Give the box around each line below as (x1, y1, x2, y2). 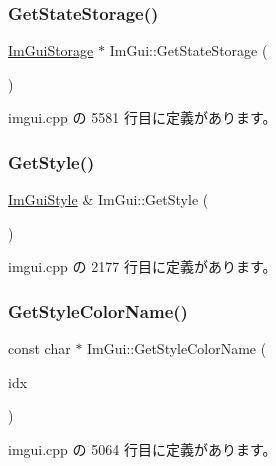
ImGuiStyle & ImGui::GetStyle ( (8, 189, 209, 210)
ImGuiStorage (8, 40, 94, 61)
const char (8, 338, 71, 359)
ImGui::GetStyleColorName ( (87, 338, 267, 359)
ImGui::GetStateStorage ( (109, 40, 268, 61)
